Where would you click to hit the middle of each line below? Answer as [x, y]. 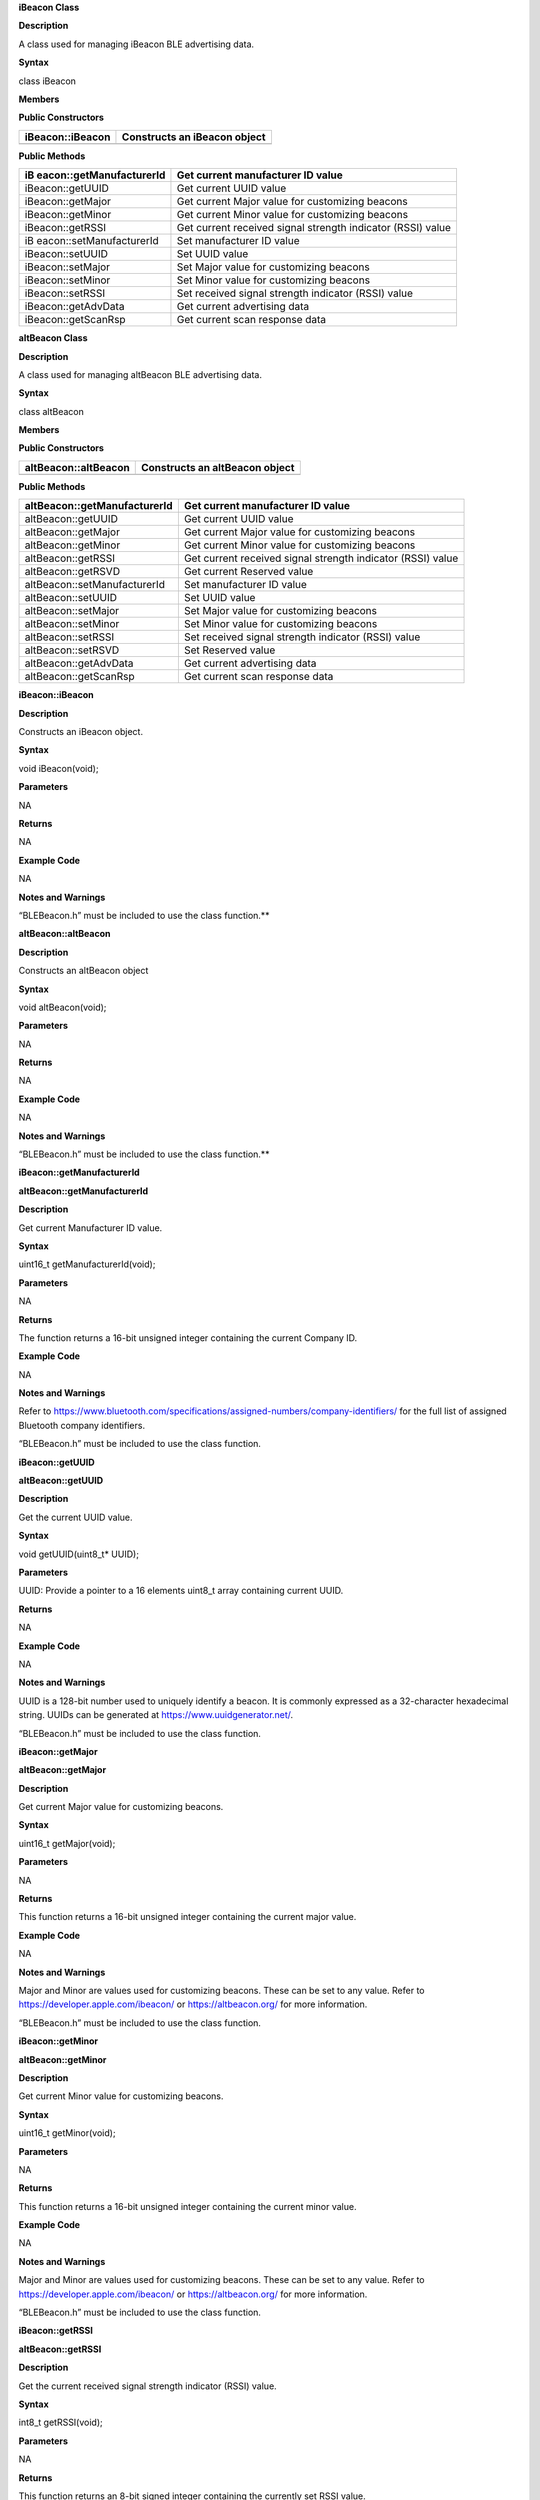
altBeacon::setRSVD [72, 650]
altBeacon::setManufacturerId [94, 585]
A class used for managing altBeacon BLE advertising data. [140, 374]
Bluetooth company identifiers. [81, 1425]
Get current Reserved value [248, 572]
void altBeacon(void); [62, 1007]
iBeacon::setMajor [67, 267]
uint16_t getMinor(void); [67, 2133]
